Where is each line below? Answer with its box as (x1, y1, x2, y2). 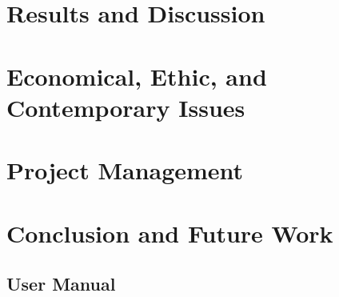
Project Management (6, 154, 244, 187)
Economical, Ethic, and (6, 59, 267, 92)
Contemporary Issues (6, 90, 245, 123)
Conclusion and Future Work (6, 216, 333, 249)
